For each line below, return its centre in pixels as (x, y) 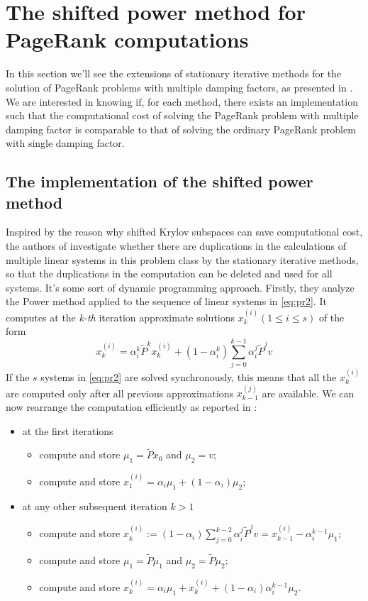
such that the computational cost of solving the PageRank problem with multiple (182, 115)
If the (18, 376)
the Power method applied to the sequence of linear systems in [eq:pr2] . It (166, 301)
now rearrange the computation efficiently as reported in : (132, 406)
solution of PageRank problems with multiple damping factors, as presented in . (179, 87)
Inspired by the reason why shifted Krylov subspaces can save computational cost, (184, 232)
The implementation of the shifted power (160, 181)
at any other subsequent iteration (95, 506)
